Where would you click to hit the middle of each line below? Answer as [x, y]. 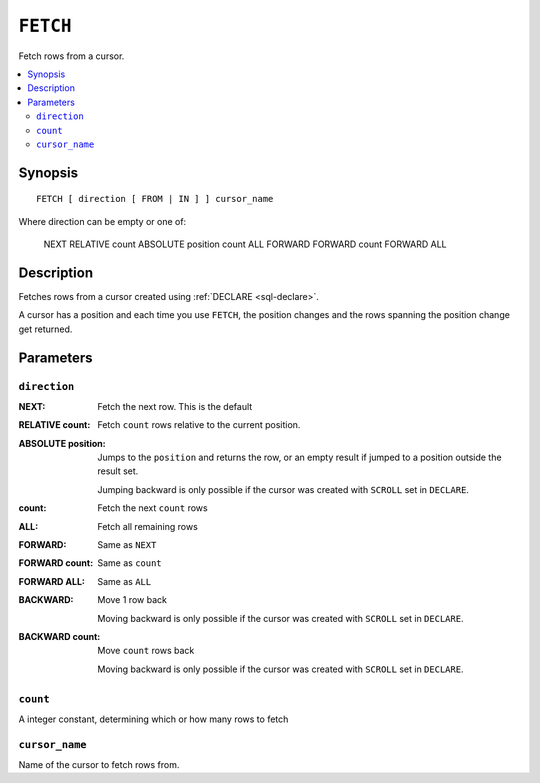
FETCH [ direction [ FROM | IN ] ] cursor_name [155, 199]
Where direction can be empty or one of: [102, 221]
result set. [118, 471]
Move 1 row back [132, 600]
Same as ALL [124, 581]
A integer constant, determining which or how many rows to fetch [153, 719]
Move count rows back [146, 651]
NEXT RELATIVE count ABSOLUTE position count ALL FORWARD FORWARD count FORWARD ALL [245, 244]
